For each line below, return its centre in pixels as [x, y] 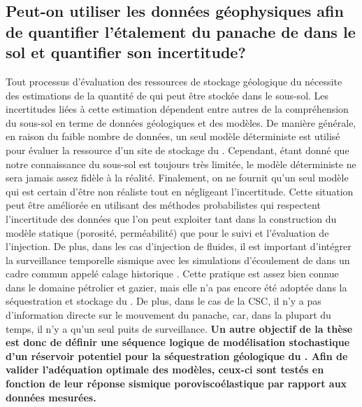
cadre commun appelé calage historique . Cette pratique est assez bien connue [172, 274]
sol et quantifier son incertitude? [126, 52]
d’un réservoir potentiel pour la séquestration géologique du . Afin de [177, 356]
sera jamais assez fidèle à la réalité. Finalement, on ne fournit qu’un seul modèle [177, 178]
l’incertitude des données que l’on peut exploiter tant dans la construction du [171, 218]
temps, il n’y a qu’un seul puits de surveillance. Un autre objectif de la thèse [179, 328]
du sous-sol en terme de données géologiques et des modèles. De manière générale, [181, 122]
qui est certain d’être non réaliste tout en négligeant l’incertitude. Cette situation [180, 191]
